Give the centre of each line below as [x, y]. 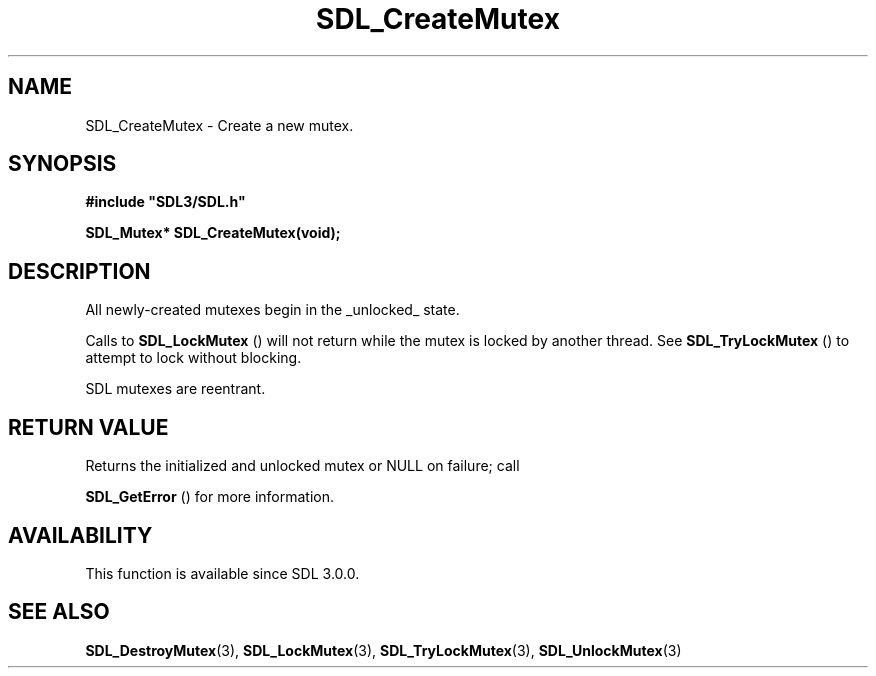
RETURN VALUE [88, 427]
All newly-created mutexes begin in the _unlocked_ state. [272, 310]
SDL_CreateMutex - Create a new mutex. [219, 125]
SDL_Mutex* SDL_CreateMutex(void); [213, 233]
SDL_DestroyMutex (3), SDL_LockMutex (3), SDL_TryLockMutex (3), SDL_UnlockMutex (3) [383, 650]
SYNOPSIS [62, 164]
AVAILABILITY [80, 535]
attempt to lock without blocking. [193, 358]
